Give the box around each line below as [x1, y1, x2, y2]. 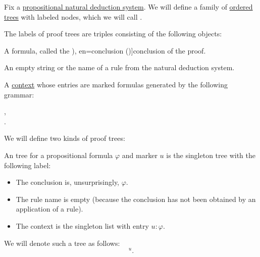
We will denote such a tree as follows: [4, 237, 120, 248]
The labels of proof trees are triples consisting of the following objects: [4, 28, 222, 39]
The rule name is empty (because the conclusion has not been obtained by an [16, 193, 256, 204]
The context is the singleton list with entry [16, 220, 149, 231]
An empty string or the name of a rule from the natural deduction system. [4, 62, 235, 73]
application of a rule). [16, 203, 83, 214]
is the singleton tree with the [166, 149, 255, 160]
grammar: [4, 89, 34, 99]
